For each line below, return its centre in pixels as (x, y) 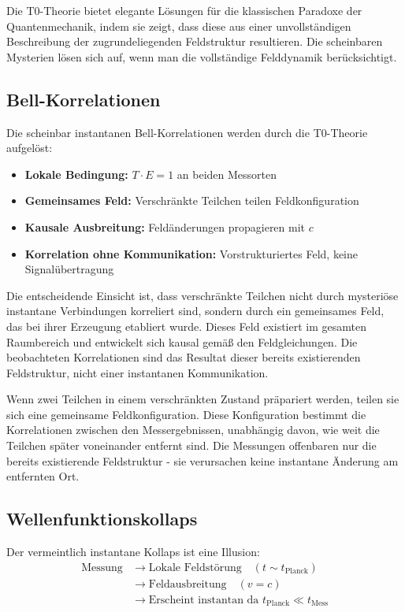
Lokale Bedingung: (76, 174)
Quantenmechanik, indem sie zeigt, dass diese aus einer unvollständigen (179, 26)
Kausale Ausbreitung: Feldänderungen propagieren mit (165, 226)
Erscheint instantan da (204, 600)
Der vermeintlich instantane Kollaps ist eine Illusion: (133, 552)
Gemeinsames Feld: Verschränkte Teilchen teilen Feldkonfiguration (192, 200)
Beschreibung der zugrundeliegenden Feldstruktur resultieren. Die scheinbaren (195, 41)
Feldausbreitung (188, 584)
